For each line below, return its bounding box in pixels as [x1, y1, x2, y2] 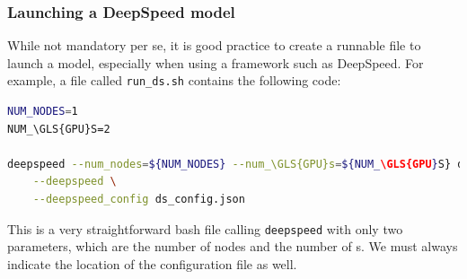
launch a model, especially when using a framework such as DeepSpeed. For [7, 53, 424, 72]
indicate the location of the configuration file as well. [7, 254, 297, 273]
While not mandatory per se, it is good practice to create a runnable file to [7, 36, 421, 55]
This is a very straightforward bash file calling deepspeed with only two [7, 219, 403, 238]
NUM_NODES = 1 [7, 105, 78, 118]
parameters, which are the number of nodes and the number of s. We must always [7, 237, 458, 256]
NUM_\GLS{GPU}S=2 [7, 122, 110, 135]
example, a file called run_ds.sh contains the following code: [7, 71, 341, 90]
